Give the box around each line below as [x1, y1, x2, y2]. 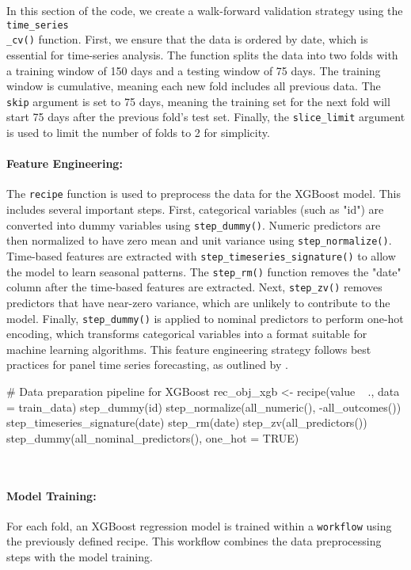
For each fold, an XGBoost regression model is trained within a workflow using [6, 517, 392, 534]
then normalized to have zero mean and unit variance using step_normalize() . [6, 232, 392, 249]
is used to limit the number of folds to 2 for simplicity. [6, 124, 270, 140]
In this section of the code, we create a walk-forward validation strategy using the [6, 2, 403, 18]
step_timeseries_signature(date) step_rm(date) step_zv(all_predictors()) [6, 414, 367, 431]
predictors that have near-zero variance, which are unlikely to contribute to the [6, 294, 390, 310]
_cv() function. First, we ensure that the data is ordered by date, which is [6, 31, 368, 47]
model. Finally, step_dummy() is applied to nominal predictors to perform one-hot [6, 310, 404, 326]
